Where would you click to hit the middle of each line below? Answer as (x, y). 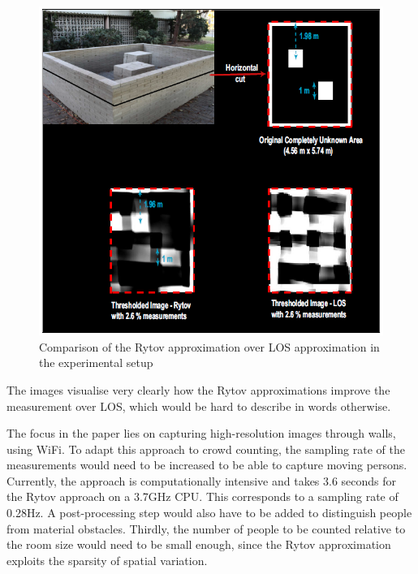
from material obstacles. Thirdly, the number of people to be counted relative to (206, 528)
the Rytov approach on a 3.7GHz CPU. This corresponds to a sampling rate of (203, 496)
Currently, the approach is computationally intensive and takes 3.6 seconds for (202, 480)
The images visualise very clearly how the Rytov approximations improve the (198, 389)
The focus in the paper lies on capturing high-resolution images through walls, (201, 433)
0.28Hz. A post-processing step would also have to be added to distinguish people (209, 513)
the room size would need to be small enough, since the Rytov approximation (199, 544)
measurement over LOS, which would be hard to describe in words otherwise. (199, 406)
